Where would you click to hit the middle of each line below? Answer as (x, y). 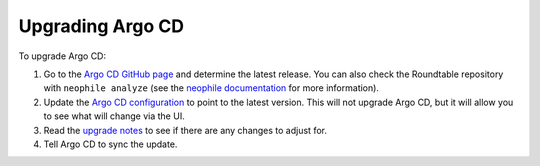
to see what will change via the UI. (114, 116)
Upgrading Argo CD (101, 26)
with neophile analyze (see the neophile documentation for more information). (211, 88)
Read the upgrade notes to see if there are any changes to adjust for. (185, 130)
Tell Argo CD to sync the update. (110, 144)
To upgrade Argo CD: (62, 56)
